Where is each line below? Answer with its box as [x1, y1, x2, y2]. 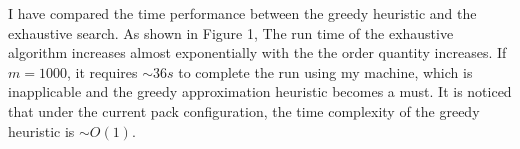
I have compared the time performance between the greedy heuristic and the [8, 3, 477, 23]
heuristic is [8, 120, 75, 141]
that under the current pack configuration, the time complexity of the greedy [8, 100, 480, 121]
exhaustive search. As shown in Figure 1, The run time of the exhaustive [8, 22, 454, 43]
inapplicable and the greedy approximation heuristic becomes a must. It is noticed [8, 81, 512, 102]
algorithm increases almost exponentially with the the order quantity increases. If [8, 42, 507, 63]
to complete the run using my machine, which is [178, 61, 473, 82]
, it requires [66, 61, 138, 82]
